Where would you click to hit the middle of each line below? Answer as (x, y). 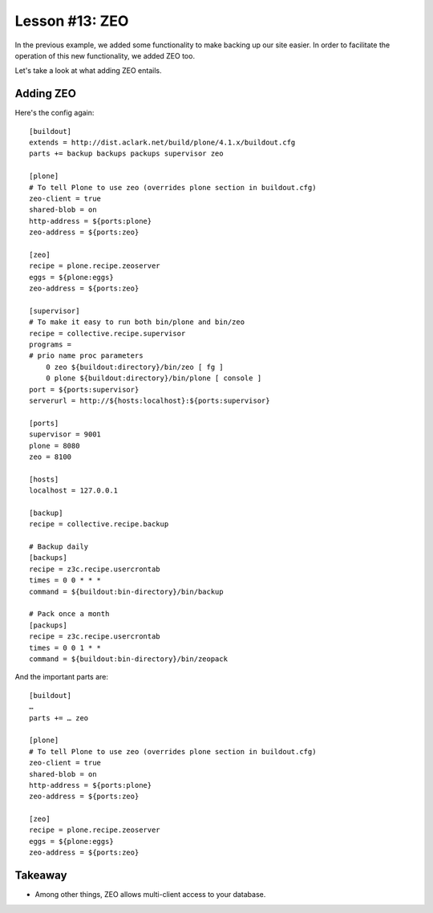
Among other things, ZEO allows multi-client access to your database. (150, 895)
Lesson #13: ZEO (72, 21)
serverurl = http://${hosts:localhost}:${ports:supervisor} (150, 401)
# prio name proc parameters (86, 356)
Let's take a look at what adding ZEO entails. (88, 71)
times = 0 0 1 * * (65, 647)
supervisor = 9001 (65, 434)
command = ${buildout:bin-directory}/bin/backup (126, 591)
